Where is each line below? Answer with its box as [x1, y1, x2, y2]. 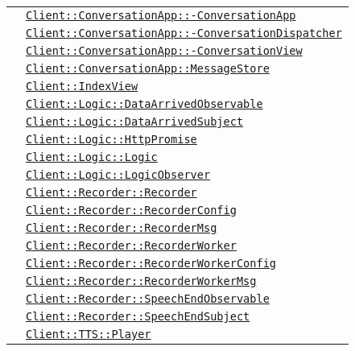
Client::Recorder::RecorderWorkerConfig [26, 257, 276, 270]
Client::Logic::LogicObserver [26, 168, 211, 181]
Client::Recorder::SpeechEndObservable [26, 292, 270, 305]
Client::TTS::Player [26, 328, 151, 341]
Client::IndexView [26, 80, 138, 93]
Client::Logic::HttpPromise [26, 133, 197, 146]
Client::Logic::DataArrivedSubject [26, 115, 244, 128]
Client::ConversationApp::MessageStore [26, 62, 270, 75]
